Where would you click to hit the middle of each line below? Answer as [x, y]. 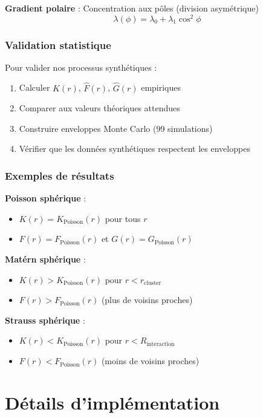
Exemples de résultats [60, 175]
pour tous [123, 218]
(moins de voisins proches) [150, 361]
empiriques [161, 87]
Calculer [34, 87]
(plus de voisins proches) [147, 300]
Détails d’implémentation [112, 402]
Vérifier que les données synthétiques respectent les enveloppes [135, 149]
